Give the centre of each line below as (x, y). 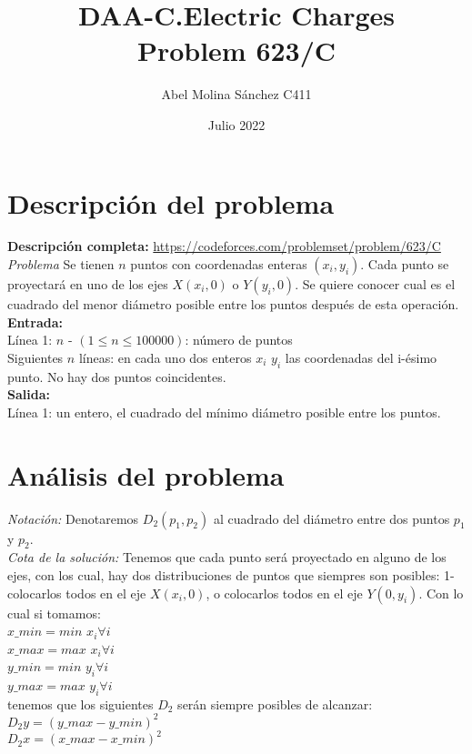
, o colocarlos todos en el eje (284, 593)
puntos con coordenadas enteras (219, 264)
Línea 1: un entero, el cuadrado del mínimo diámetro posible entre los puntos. (224, 412)
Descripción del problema (171, 202)
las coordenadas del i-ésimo (361, 357)
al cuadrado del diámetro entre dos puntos (331, 518)
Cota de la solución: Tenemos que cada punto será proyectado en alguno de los (227, 557)
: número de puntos (239, 340)
